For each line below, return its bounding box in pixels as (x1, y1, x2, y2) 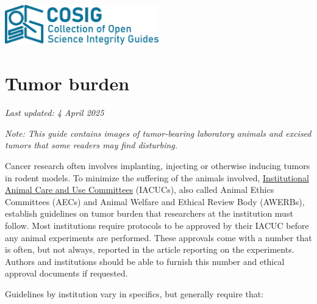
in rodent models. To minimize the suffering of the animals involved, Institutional (5, 171, 309, 184)
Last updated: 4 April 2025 (5, 106, 104, 119)
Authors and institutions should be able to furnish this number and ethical (5, 255, 285, 267)
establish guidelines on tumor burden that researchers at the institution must (5, 207, 293, 220)
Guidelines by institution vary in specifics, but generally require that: (5, 287, 264, 300)
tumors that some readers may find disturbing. (5, 139, 178, 151)
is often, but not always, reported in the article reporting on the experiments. (5, 243, 294, 256)
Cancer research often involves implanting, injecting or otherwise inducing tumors (5, 159, 310, 172)
